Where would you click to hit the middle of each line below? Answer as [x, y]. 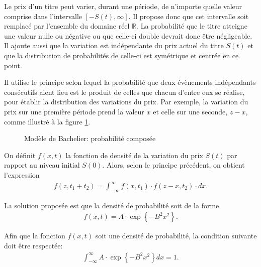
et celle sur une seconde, [190, 111]
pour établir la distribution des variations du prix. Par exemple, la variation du [126, 102]
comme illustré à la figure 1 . [47, 121]
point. [13, 65]
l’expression [22, 174]
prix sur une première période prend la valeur [74, 111]
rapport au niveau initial [42, 165]
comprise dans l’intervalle [43, 16]
